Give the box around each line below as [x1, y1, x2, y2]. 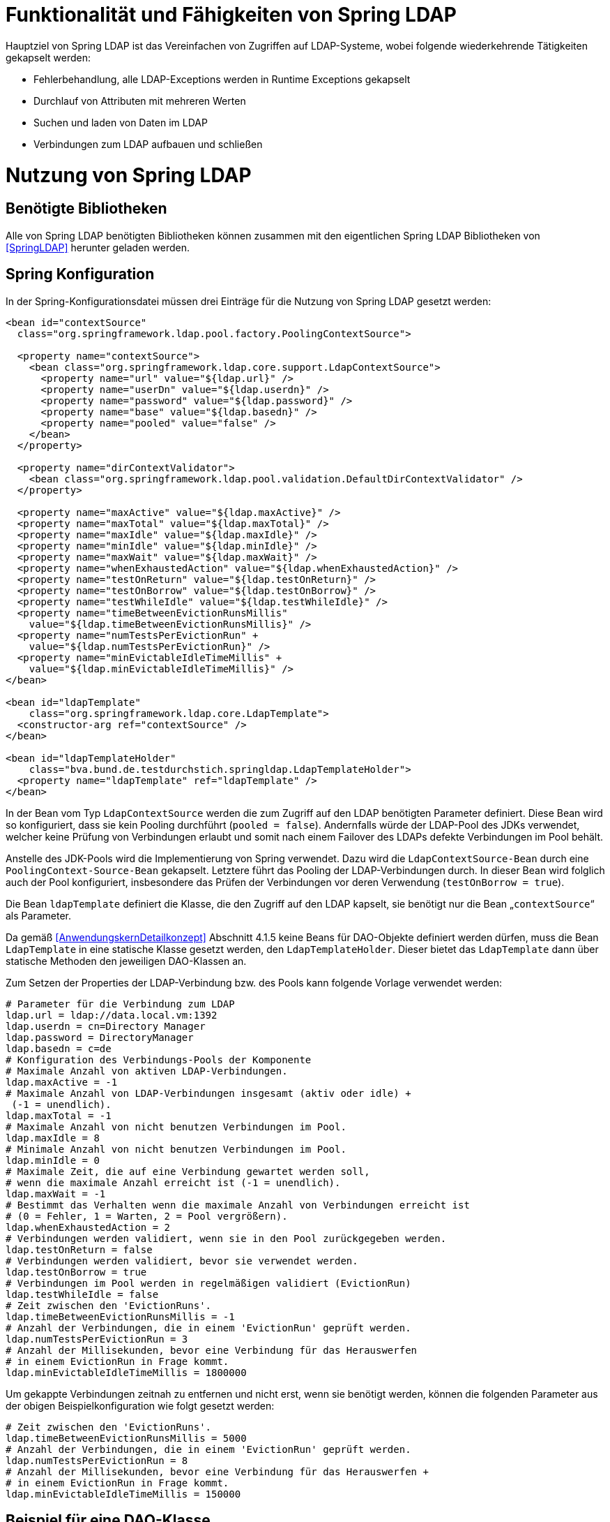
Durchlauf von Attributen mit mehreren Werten [33, 94, 246, 107]
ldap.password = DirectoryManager [6, 1031, 194, 1043]
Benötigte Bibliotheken [6, 200, 167, 218]
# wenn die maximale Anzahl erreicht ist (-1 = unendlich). [6, 1176, 341, 1188]
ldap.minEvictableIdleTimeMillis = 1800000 [6, 1366, 247, 1378]
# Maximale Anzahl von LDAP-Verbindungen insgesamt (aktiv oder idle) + [6, 1087, 411, 1099]
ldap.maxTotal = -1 [6, 1109, 112, 1121]
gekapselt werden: [6, 51, 91, 64]
